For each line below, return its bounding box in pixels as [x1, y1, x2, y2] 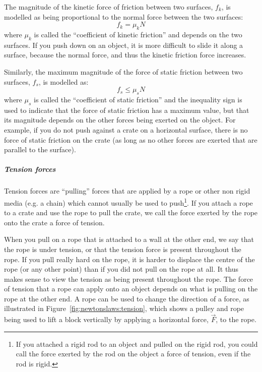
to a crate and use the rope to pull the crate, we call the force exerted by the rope [4, 207, 258, 218]
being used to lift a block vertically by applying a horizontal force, [4, 314, 209, 325]
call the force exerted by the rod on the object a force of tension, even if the [16, 348, 251, 359]
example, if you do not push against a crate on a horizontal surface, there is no [4, 124, 248, 135]
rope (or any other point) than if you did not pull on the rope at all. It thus [4, 264, 239, 274]
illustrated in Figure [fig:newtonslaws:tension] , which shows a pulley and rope [4, 303, 244, 314]
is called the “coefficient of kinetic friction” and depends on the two [34, 29, 242, 39]
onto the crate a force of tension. [4, 217, 105, 227]
